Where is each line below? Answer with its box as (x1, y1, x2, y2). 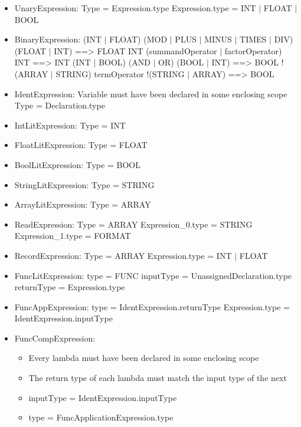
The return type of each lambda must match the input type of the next (28, 372, 287, 384)
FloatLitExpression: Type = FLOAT (14, 139, 148, 151)
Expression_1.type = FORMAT (14, 229, 131, 242)
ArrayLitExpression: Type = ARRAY (14, 198, 151, 211)
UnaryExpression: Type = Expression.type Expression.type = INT (14, 2, 256, 14)
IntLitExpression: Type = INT (14, 119, 126, 131)
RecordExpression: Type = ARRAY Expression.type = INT (14, 249, 232, 261)
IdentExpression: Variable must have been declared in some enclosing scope (14, 87, 287, 100)
